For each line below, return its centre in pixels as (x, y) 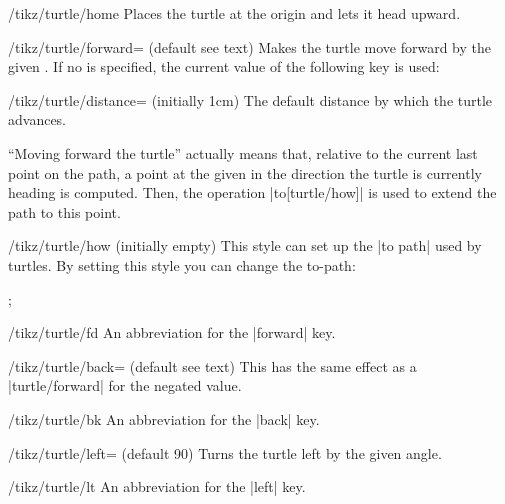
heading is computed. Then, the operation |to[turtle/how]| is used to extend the (252, 192)
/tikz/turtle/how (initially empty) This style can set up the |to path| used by (245, 245)
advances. (37, 119)
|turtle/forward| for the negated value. (125, 385)
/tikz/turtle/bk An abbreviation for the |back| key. (164, 418)
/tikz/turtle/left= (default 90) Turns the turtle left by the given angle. (225, 452)
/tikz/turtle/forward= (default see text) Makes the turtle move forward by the (250, 46)
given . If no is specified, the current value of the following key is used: (224, 66)
